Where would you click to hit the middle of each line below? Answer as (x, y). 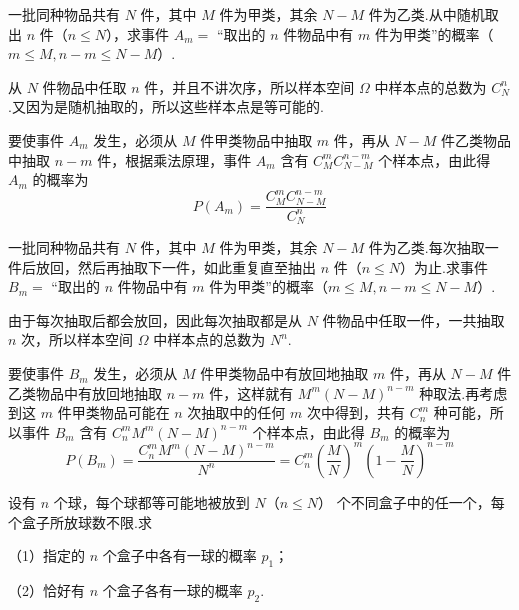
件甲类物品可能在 (113, 412)
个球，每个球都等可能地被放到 (151, 501)
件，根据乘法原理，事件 (174, 159)
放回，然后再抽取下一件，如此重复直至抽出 (175, 266)
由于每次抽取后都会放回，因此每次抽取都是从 (155, 319)
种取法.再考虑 (463, 392)
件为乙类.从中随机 (426, 14)
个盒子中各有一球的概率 (179, 555)
